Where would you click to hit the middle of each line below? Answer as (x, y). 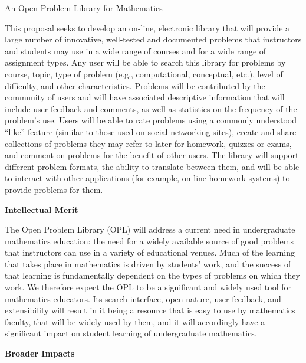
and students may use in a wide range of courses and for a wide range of (136, 50)
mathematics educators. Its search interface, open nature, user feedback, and (143, 298)
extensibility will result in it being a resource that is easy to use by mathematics (150, 310)
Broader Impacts (40, 353)
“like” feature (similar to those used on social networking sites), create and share (151, 131)
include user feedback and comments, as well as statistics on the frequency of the (151, 108)
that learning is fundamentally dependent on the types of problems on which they (152, 275)
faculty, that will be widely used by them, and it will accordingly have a (135, 321)
